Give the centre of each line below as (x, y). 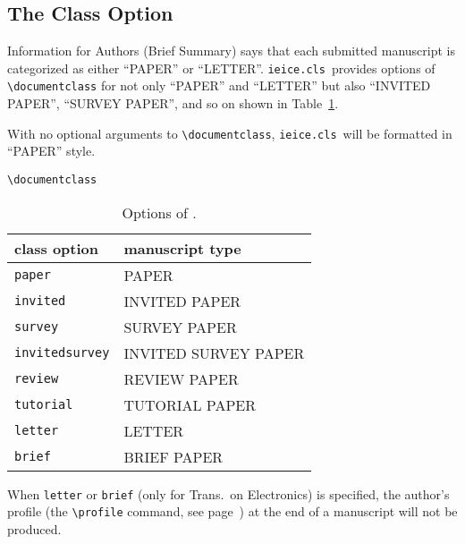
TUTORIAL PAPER (190, 404)
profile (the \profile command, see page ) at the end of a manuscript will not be (232, 511)
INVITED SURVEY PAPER (214, 353)
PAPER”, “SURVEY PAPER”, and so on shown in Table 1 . (173, 103)
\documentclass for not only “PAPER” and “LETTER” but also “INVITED (219, 85)
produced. (34, 528)
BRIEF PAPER (173, 456)
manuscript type (182, 248)
